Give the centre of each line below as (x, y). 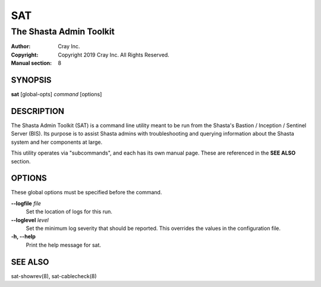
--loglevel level (30, 220)
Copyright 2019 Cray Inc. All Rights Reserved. (114, 55)
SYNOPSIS (31, 80)
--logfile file (26, 203)
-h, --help (23, 236)
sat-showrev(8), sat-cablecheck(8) (54, 276)
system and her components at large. (57, 142)
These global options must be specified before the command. (86, 193)
